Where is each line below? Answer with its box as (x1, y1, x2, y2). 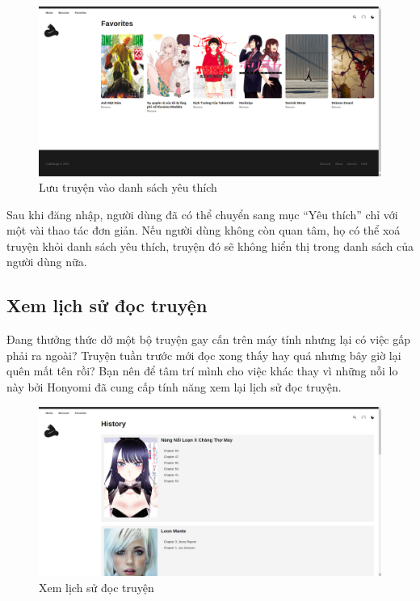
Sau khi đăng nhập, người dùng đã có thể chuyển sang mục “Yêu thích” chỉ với (6, 205, 398, 222)
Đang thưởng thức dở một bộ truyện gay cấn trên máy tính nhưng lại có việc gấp (6, 331, 411, 348)
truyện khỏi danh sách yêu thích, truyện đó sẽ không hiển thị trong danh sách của (6, 237, 414, 254)
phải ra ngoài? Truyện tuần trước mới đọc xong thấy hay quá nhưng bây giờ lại (6, 346, 401, 363)
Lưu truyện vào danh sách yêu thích (39, 179, 217, 196)
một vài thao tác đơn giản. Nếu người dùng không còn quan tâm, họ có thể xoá (6, 222, 401, 239)
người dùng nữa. (6, 253, 87, 270)
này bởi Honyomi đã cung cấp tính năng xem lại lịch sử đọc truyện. (6, 379, 342, 396)
